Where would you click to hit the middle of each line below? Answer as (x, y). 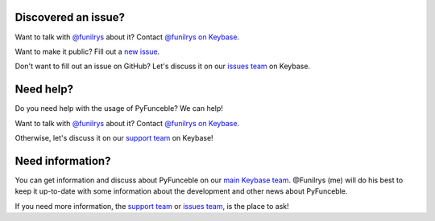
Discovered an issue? (70, 17)
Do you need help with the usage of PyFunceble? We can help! (119, 108)
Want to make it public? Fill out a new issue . (87, 51)
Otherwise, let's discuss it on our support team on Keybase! (114, 137)
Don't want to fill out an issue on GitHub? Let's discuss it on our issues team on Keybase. (162, 66)
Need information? (63, 161)
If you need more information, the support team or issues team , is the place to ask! (152, 206)
